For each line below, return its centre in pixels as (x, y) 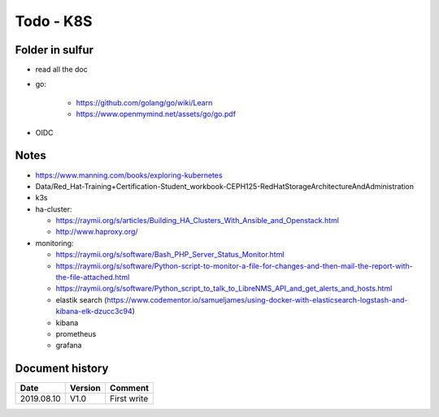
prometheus (76, 334)
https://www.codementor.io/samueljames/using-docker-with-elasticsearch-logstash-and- (257, 299)
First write (129, 399)
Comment (130, 388)
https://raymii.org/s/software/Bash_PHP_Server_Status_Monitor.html (170, 255)
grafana (69, 346)
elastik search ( (81, 299)
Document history (62, 369)
